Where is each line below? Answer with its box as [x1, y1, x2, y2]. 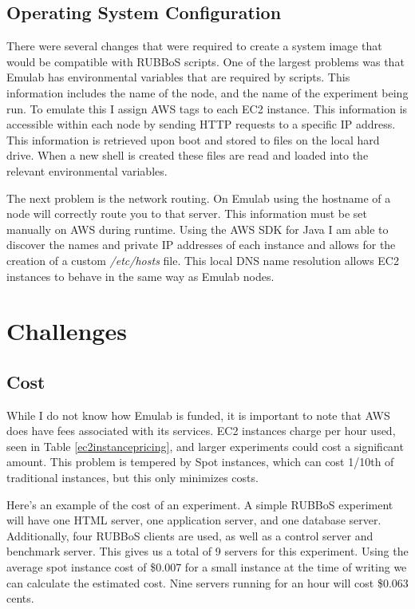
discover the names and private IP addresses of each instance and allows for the [6, 236, 396, 253]
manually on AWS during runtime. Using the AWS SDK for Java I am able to [6, 220, 389, 237]
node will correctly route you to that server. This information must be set [6, 205, 368, 222]
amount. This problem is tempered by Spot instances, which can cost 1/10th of [6, 453, 394, 470]
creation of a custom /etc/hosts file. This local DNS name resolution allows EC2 [6, 251, 399, 268]
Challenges [6, 314, 127, 347]
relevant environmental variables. [6, 162, 168, 179]
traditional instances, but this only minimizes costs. [6, 469, 259, 486]
